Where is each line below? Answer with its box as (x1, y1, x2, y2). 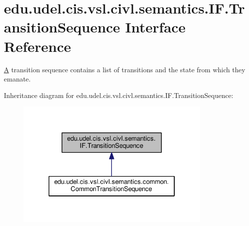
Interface (125, 17, 186, 37)
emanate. (4, 74, 31, 84)
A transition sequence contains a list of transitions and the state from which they (4, 64, 246, 74)
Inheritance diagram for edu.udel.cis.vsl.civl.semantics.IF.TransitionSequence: (4, 90, 233, 100)
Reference (4, 36, 71, 56)
